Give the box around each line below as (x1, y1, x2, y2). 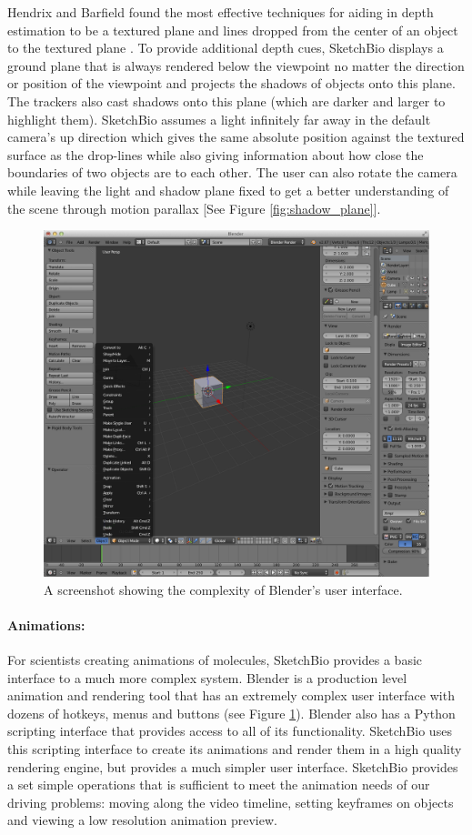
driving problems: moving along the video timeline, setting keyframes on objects (7, 792, 454, 811)
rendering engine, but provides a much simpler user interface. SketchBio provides (7, 757, 458, 776)
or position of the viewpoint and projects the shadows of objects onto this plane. (7, 74, 456, 93)
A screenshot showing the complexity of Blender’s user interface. (44, 579, 403, 599)
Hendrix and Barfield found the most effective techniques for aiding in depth (7, 3, 434, 21)
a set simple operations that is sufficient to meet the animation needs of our (7, 775, 430, 794)
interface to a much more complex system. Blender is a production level (7, 668, 407, 687)
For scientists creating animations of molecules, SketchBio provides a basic (7, 650, 423, 669)
